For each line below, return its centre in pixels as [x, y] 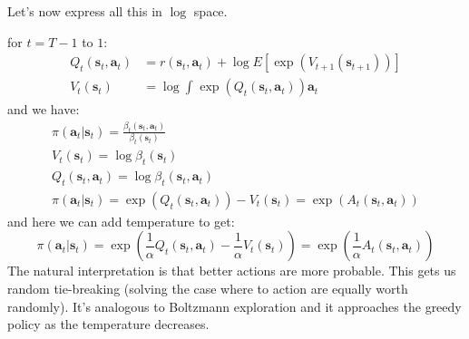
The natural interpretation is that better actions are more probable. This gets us [232, 271]
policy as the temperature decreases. [108, 324]
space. [210, 11]
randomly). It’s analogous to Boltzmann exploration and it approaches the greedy [234, 306]
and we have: [44, 109]
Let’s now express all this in [85, 11]
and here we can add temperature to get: [121, 221]
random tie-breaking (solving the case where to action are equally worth [208, 289]
